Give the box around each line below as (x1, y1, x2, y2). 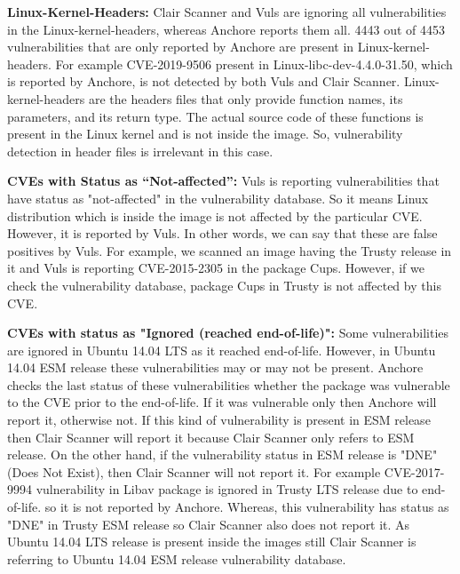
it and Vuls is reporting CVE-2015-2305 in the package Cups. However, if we (7, 259, 424, 277)
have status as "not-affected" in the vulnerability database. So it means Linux (7, 188, 429, 207)
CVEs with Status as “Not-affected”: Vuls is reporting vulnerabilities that (7, 171, 440, 190)
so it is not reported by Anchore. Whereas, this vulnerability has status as (44, 498, 449, 516)
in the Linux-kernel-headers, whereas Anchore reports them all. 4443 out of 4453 (7, 20, 445, 38)
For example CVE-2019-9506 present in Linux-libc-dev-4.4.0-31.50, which (55, 54, 453, 73)
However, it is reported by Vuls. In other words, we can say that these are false (7, 224, 438, 243)
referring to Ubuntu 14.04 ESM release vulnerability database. (7, 549, 346, 568)
